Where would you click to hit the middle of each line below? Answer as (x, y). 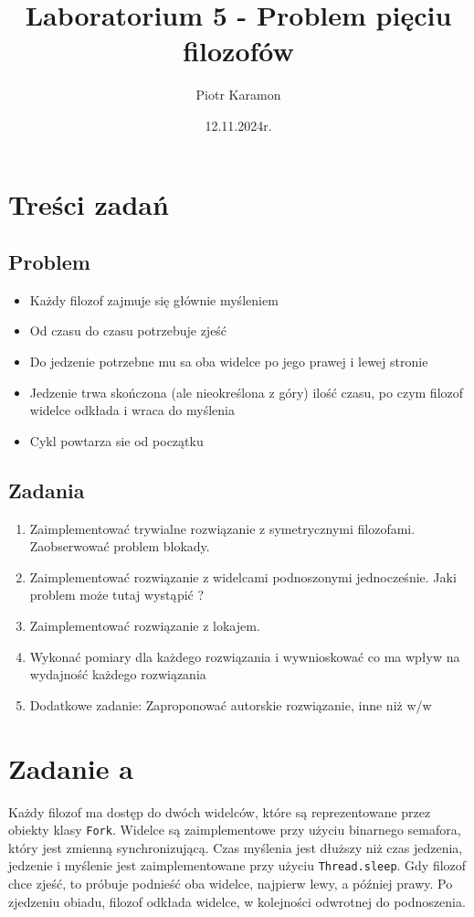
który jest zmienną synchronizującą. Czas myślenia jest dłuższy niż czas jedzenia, (236, 847)
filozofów (238, 51)
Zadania (47, 490)
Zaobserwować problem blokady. (120, 546)
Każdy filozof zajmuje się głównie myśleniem (154, 299)
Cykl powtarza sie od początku (116, 440)
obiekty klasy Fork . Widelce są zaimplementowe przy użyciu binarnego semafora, (235, 830)
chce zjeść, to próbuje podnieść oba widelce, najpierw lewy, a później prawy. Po (231, 884)
